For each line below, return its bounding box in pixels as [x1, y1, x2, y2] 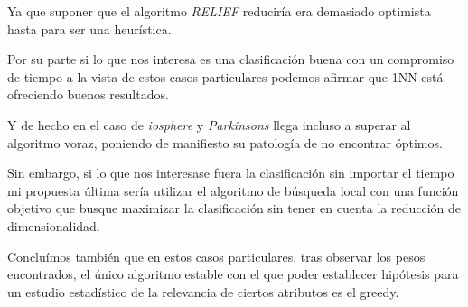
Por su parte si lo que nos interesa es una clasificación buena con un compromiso [7, 50, 454, 69]
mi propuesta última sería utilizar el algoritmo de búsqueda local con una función [7, 181, 459, 200]
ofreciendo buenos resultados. [7, 85, 169, 104]
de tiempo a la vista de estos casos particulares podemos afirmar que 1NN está [7, 67, 444, 86]
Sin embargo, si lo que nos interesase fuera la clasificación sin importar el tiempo [7, 163, 454, 182]
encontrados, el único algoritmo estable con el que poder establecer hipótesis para [7, 265, 459, 284]
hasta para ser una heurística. [7, 19, 172, 38]
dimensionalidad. [7, 216, 100, 235]
